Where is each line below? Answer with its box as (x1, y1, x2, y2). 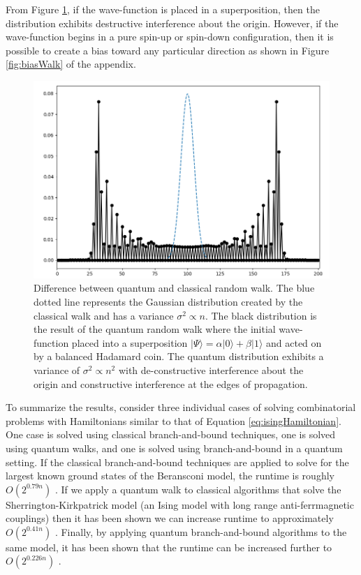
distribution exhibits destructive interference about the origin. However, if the (6, 15, 339, 30)
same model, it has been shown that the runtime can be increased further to (6, 539, 332, 554)
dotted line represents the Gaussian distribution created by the (34, 294, 303, 308)
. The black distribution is (205, 308, 317, 322)
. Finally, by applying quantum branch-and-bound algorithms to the (54, 524, 347, 539)
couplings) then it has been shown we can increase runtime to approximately (6, 511, 334, 525)
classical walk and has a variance (34, 308, 174, 322)
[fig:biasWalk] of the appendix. (6, 57, 136, 71)
